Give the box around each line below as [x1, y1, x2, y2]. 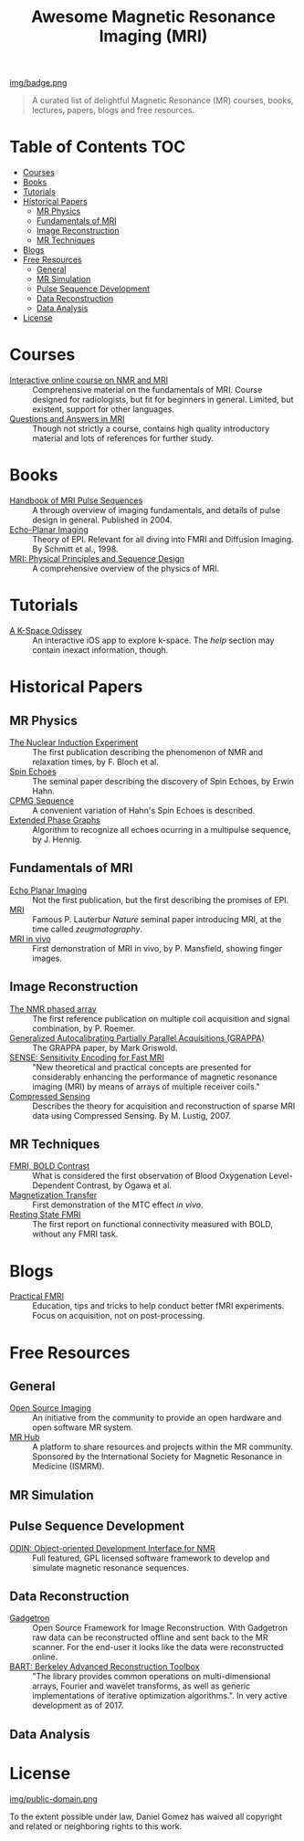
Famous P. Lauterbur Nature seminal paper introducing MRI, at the [32, 913, 282, 924]
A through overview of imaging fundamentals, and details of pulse [32, 505, 281, 515]
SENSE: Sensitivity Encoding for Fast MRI [9, 1052, 164, 1063]
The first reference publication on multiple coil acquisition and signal [32, 1013, 290, 1024]
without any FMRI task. [32, 1228, 119, 1239]
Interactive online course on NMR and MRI [9, 374, 169, 385]
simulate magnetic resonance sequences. [32, 1562, 190, 1573]
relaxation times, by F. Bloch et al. [32, 756, 160, 767]
